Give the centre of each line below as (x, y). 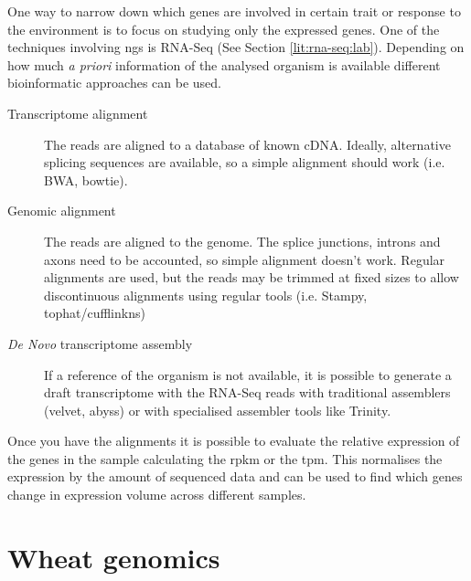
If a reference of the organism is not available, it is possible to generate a (248, 374)
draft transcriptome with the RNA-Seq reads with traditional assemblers (247, 392)
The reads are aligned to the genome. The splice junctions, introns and (242, 241)
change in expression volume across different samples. (157, 495)
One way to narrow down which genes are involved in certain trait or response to (234, 11)
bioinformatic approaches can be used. (114, 83)
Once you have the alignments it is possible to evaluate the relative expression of (234, 441)
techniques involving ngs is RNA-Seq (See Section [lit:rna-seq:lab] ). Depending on (236, 47)
